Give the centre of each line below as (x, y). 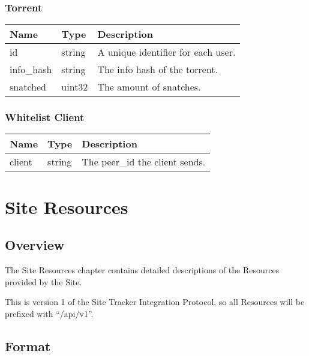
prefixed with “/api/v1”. (49, 313)
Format (28, 346)
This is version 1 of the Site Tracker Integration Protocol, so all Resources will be (155, 302)
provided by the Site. (43, 281)
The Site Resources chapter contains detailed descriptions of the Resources (142, 270)
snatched (28, 87)
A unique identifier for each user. (166, 52)
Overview (35, 245)
